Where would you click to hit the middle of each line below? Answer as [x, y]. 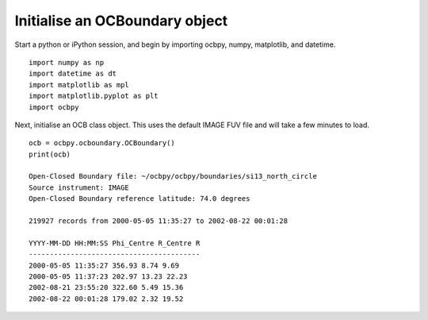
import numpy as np [67, 62]
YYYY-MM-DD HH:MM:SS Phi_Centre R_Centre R [115, 243]
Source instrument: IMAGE [79, 187]
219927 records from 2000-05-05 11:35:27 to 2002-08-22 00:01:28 [159, 221]
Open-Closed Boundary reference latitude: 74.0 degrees [139, 199]
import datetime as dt [73, 74]
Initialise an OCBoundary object [121, 21]
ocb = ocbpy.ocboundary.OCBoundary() [102, 143]
